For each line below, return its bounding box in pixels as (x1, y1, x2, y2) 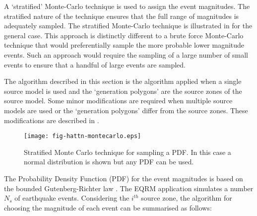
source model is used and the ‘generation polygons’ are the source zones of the (4, 85, 242, 96)
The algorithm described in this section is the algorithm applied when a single (4, 76, 242, 86)
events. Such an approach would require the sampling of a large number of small (4, 49, 248, 60)
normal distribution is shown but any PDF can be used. (24, 156, 194, 167)
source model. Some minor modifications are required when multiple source (4, 95, 233, 106)
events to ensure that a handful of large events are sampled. (4, 59, 186, 70)
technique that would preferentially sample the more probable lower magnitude (4, 40, 245, 50)
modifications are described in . (4, 115, 99, 125)
